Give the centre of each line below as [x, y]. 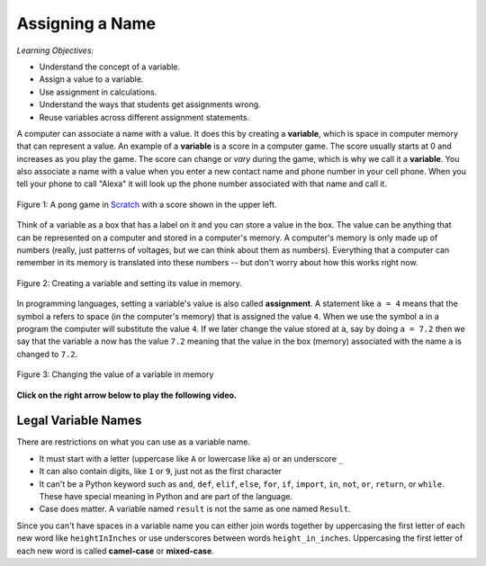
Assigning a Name [86, 23]
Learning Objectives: [55, 50]
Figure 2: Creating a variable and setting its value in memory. [130, 283]
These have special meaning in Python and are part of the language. [166, 496]
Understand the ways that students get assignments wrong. [150, 104]
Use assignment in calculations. [98, 92]
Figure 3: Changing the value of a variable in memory [115, 374]
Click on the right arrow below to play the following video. [127, 395]
